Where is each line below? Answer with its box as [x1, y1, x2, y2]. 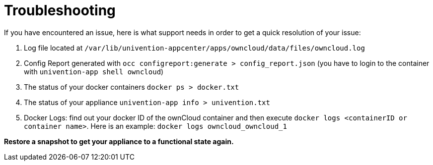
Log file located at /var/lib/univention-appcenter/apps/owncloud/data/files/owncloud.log [24, 43, 365, 52]
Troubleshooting [4, 2, 116, 19]
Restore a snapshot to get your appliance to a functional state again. [4, 137, 234, 146]
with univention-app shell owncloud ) [24, 67, 164, 76]
